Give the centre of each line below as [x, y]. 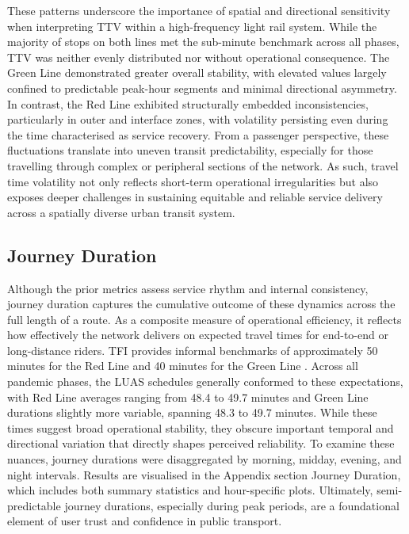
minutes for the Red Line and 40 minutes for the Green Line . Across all [183, 366]
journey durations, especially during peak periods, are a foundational [232, 505]
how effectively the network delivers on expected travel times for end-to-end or [198, 335]
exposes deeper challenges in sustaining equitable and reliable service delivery [195, 197]
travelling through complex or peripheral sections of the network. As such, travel [203, 165]
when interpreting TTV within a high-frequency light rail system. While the [192, 26]
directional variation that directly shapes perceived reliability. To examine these [201, 443]
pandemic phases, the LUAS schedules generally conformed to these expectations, [205, 381]
